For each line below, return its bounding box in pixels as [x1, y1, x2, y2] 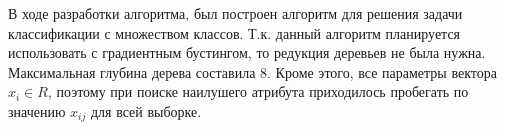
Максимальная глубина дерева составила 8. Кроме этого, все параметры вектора [8, 61, 497, 82]
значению [8, 100, 66, 121]
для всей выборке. [90, 100, 202, 121]
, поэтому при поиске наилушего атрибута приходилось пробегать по [47, 81, 469, 102]
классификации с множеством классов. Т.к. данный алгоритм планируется [8, 22, 461, 43]
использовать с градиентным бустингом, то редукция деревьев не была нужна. [8, 42, 486, 63]
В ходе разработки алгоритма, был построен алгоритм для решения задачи [8, 3, 463, 23]
